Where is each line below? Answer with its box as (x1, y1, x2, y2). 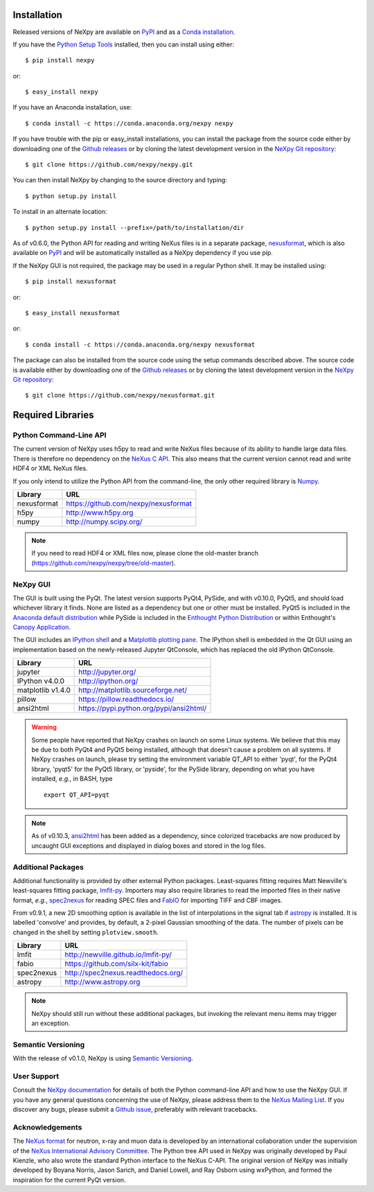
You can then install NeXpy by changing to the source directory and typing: (12, 176, 228, 184)
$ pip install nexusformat (25, 278, 117, 285)
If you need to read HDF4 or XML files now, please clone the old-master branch (31, 549, 259, 558)
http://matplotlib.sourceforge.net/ (78, 686, 188, 695)
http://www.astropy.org (64, 977, 141, 987)
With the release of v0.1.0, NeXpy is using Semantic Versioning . (12, 1054, 193, 1062)
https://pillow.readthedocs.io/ (78, 695, 175, 704)
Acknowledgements (12, 1122, 82, 1132)
